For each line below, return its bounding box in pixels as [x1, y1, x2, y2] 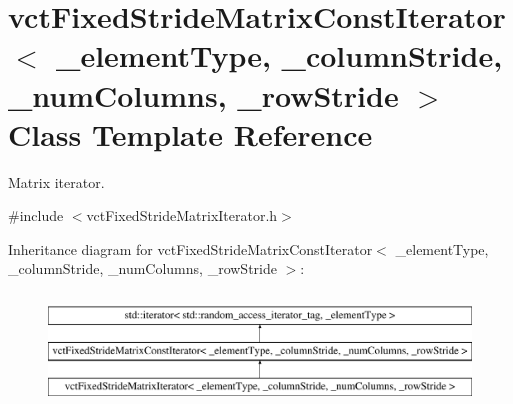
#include [8, 205, 64, 226]
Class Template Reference [8, 113, 373, 154]
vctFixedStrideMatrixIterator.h [86, 205, 278, 226]
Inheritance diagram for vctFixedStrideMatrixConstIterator [8, 238, 373, 259]
